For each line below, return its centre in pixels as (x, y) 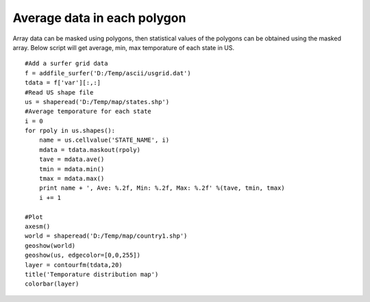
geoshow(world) (50, 246)
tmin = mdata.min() (72, 169)
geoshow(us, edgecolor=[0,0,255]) (83, 255)
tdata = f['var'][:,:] (63, 83)
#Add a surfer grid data (66, 64)
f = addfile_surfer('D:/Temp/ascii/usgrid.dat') (108, 73)
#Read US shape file (59, 92)
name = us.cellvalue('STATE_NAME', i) (104, 140)
